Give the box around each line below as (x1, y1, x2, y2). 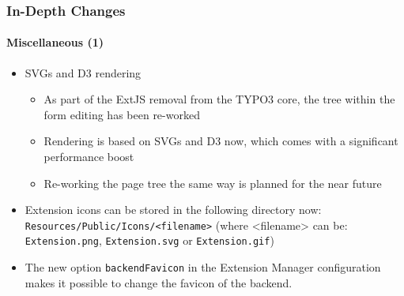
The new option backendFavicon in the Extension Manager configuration (25, 259, 381, 275)
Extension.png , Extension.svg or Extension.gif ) (25, 232, 274, 249)
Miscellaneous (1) (6, 34, 104, 51)
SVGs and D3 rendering (25, 64, 142, 81)
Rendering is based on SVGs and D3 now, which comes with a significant (43, 133, 398, 149)
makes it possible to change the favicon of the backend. (25, 274, 293, 290)
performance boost (43, 148, 134, 165)
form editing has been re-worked (43, 106, 200, 122)
